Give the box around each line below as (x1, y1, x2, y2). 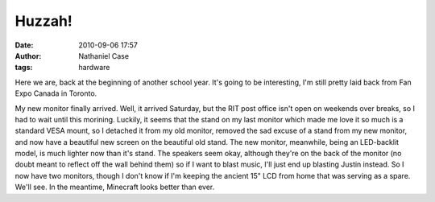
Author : (14, 51, 42, 60)
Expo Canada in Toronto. (14, 89, 97, 98)
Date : (14, 40, 34, 50)
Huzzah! (14, 12, 72, 30)
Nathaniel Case (78, 51, 129, 60)
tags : (14, 63, 33, 72)
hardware (78, 63, 110, 72)
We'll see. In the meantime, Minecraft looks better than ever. (14, 182, 215, 192)
